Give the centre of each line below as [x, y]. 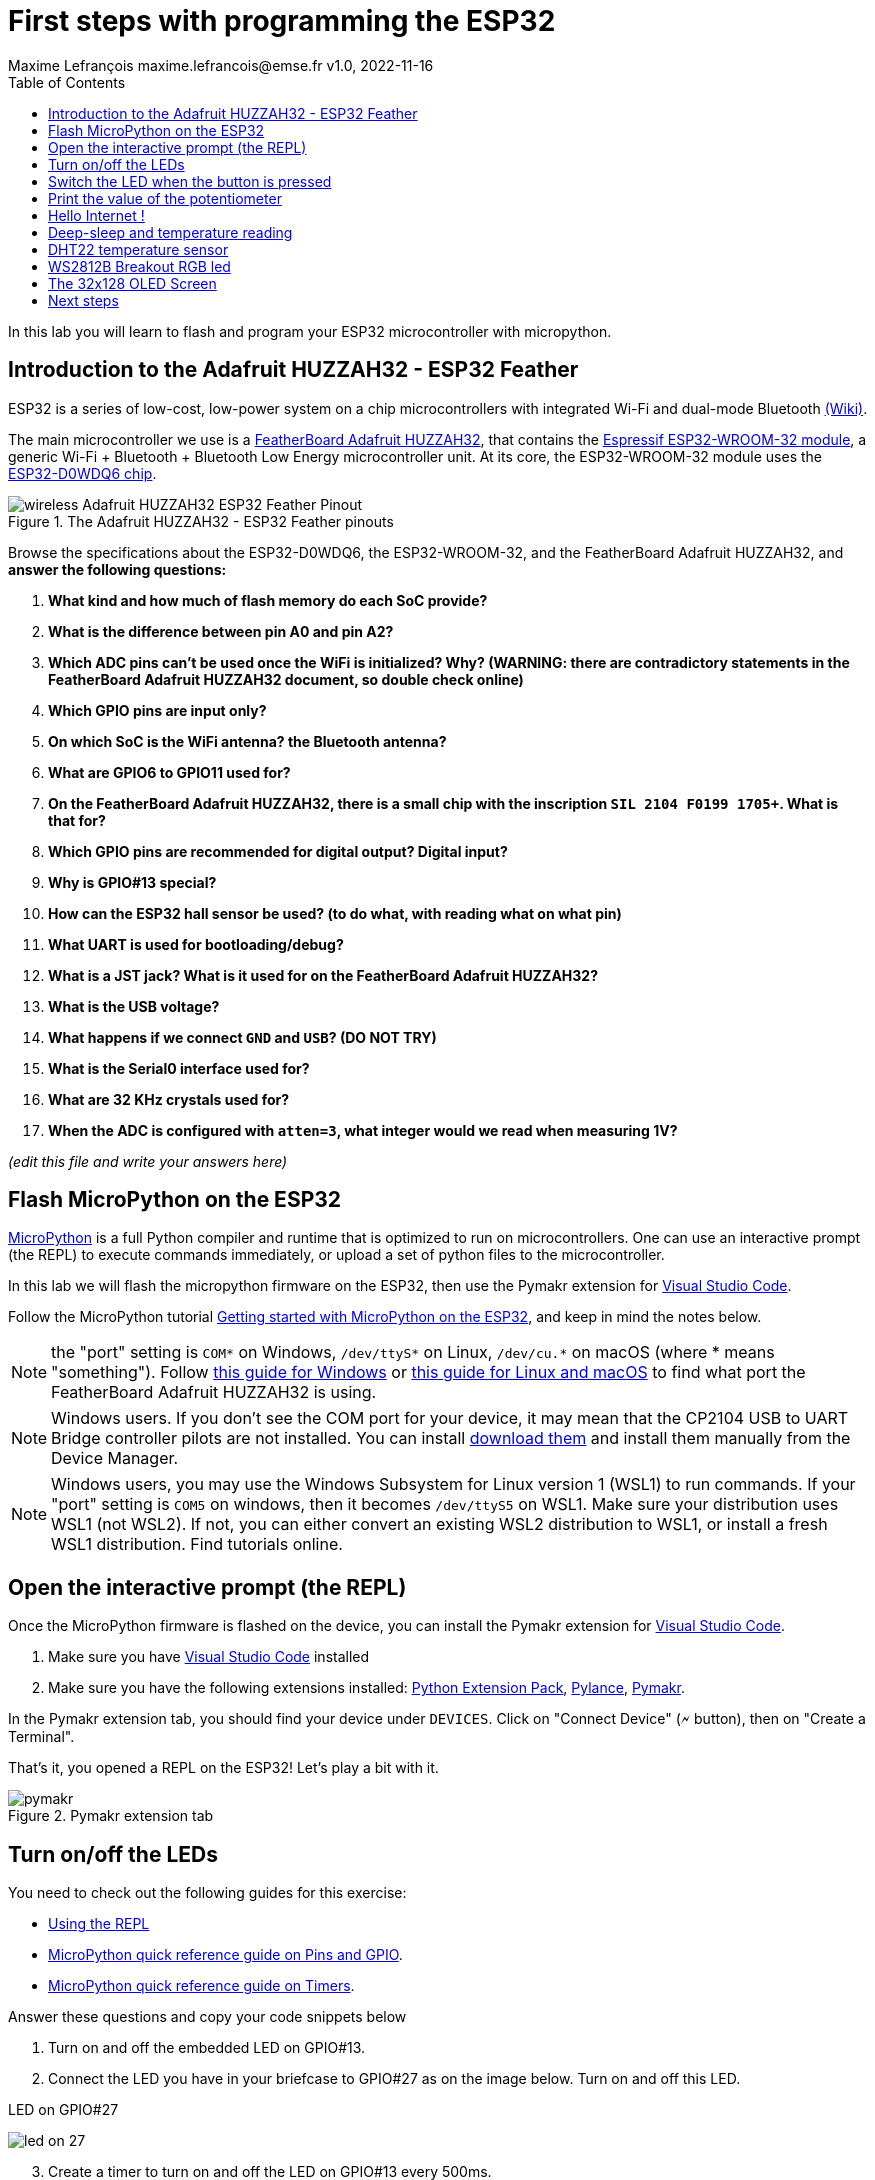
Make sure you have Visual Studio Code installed [209, 1657]
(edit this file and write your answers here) [148, 1161]
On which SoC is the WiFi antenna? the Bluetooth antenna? [247, 741]
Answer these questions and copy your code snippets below [207, 2017]
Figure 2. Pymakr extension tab [111, 1816]
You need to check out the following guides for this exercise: [207, 1893]
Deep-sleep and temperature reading [170, 232]
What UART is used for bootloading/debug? [196, 944]
